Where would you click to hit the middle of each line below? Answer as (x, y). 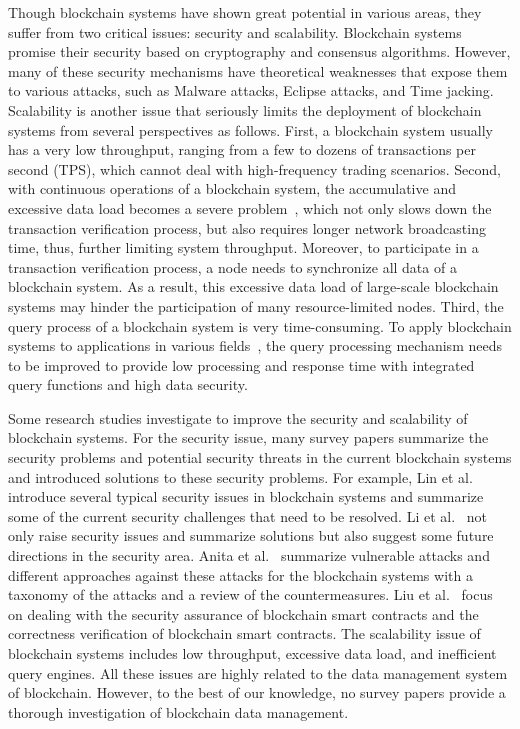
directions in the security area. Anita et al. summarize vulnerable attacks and (249, 555)
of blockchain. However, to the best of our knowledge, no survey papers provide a (257, 692)
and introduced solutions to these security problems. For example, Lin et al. (240, 476)
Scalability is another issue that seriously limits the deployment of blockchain (245, 109)
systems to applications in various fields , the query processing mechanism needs (255, 345)
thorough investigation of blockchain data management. (178, 711)
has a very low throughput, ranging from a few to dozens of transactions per (242, 149)
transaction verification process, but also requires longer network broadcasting (247, 227)
